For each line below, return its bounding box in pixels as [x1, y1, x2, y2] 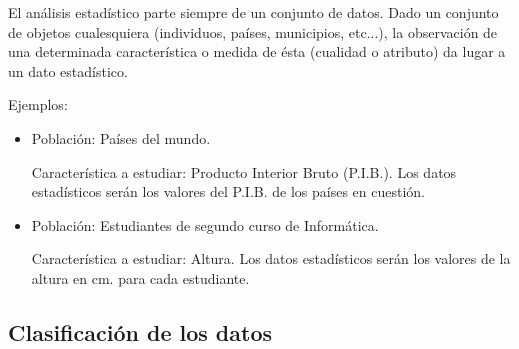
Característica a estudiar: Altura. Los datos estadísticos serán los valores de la [31, 248, 511, 269]
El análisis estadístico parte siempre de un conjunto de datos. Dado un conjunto [8, 2, 499, 22]
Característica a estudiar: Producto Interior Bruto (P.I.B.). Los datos [31, 161, 457, 182]
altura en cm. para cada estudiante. [31, 267, 250, 288]
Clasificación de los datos [8, 316, 273, 347]
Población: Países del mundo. [31, 127, 211, 148]
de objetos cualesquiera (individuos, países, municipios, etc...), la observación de [8, 21, 498, 42]
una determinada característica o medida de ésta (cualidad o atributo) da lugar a [8, 41, 506, 62]
